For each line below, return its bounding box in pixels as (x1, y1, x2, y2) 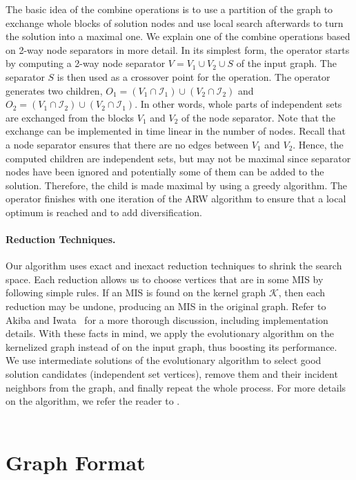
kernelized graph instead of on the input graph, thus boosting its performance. (6, 339, 337, 354)
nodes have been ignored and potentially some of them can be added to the (6, 164, 324, 179)
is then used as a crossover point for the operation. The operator (57, 69, 330, 84)
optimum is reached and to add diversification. (6, 204, 202, 219)
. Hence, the (293, 137, 344, 151)
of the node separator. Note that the (181, 110, 335, 124)
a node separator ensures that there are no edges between (6, 137, 249, 151)
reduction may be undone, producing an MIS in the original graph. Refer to (6, 299, 326, 314)
